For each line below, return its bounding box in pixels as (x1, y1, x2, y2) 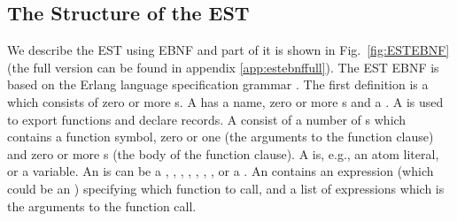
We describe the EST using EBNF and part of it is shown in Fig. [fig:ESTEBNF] (7, 41, 450, 59)
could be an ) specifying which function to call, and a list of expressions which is (7, 179, 445, 197)
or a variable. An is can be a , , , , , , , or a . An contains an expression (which (7, 162, 434, 180)
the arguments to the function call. (7, 196, 197, 215)
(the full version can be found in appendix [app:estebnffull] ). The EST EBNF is (7, 57, 439, 76)
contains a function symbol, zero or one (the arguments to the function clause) (7, 127, 434, 146)
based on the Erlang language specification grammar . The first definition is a (7, 75, 429, 94)
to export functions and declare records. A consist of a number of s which (7, 110, 407, 128)
